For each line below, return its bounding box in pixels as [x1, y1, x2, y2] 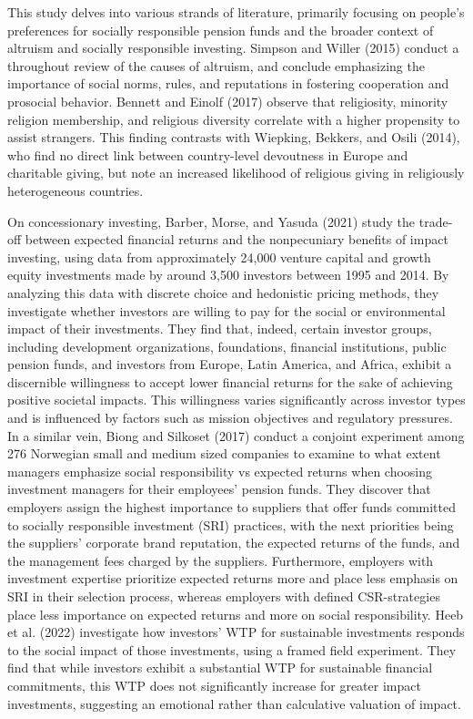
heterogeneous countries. [7, 180, 144, 200]
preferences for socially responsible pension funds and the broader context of [7, 20, 434, 39]
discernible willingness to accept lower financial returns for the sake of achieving [7, 372, 453, 391]
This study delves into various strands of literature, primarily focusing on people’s [7, 3, 465, 21]
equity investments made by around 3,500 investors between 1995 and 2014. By [7, 265, 449, 284]
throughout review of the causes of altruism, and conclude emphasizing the [7, 56, 425, 75]
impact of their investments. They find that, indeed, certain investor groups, [7, 319, 432, 338]
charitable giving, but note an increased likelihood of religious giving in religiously [7, 163, 465, 182]
